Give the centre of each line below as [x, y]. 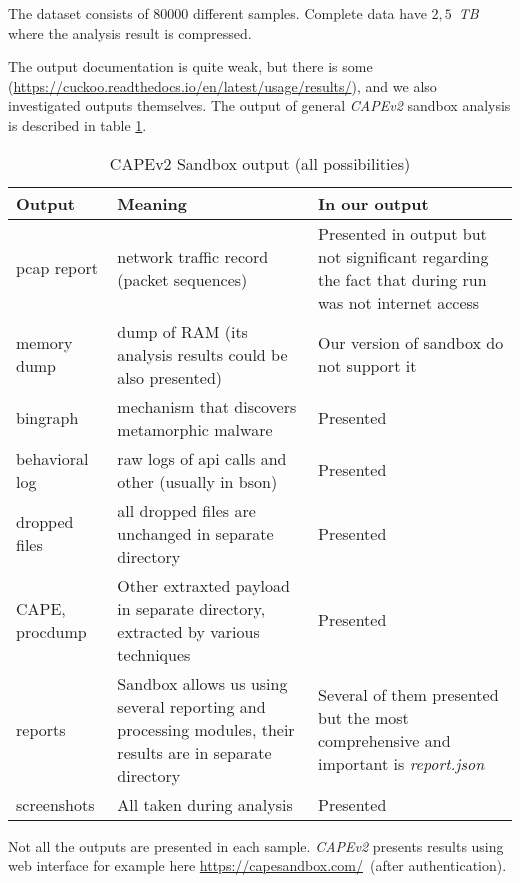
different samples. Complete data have [310, 13]
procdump [51, 631]
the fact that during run [402, 279]
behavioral [52, 458]
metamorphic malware [195, 429]
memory [44, 343]
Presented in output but [402, 233]
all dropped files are [186, 510]
